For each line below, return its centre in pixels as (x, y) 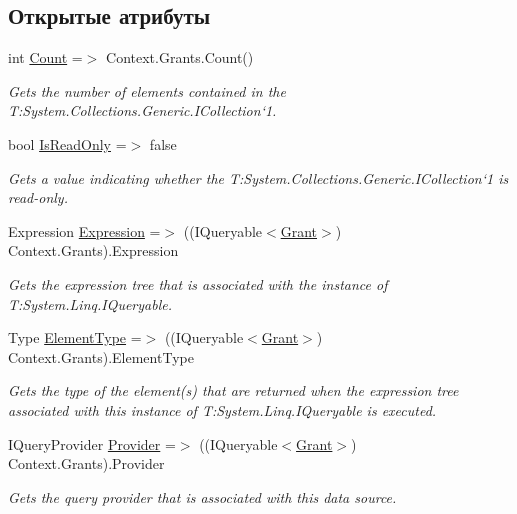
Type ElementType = (75, 337)
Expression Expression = (84, 230)
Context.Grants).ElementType (101, 356)
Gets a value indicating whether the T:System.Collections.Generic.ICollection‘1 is (258, 177)
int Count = (45, 57)
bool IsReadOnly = (67, 143)
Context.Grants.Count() (180, 57)
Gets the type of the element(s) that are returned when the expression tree (233, 390)
